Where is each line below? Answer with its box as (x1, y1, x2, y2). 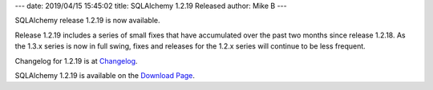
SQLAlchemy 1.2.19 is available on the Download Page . (14, 70, 196, 80)
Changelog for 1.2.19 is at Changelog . (14, 56, 138, 65)
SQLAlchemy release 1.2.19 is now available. (14, 16, 160, 25)
